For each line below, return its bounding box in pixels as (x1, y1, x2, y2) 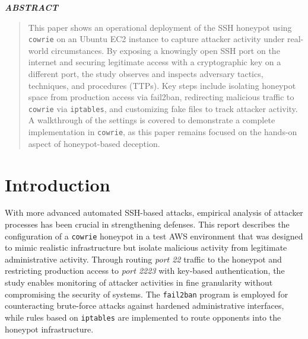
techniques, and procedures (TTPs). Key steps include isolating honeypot (28, 79, 296, 91)
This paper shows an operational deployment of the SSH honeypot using (28, 21, 292, 33)
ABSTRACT (5, 1, 58, 13)
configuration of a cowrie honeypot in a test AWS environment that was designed (5, 229, 303, 242)
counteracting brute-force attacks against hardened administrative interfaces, (5, 299, 284, 312)
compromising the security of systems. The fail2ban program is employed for (5, 287, 288, 300)
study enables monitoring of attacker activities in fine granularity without (5, 276, 273, 289)
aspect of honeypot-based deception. (28, 137, 160, 149)
